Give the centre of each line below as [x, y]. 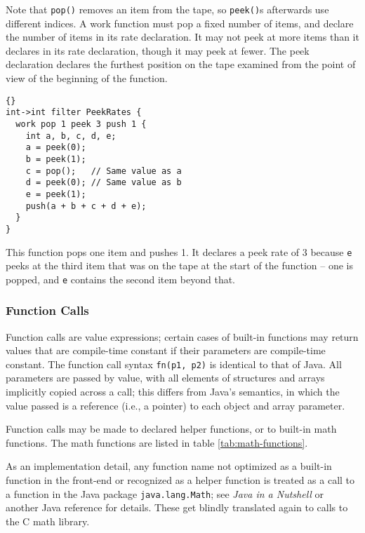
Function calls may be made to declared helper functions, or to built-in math [171, 429]
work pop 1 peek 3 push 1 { [81, 124]
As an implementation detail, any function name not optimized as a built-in [169, 466]
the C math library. [48, 521]
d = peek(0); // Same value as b [104, 183]
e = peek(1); [56, 194]
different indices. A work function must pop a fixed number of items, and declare [180, 23]
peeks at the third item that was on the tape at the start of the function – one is [180, 265]
